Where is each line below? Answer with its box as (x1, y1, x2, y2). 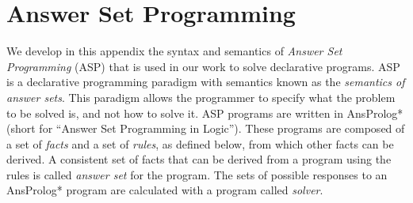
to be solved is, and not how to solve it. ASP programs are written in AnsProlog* (6, 104, 403, 121)
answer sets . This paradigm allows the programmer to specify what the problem (6, 88, 396, 105)
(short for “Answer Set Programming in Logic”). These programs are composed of (6, 120, 405, 137)
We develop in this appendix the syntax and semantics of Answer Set (6, 43, 342, 59)
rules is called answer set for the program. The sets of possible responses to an (6, 166, 388, 182)
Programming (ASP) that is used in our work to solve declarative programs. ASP (6, 58, 400, 74)
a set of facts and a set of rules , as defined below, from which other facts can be (6, 135, 394, 152)
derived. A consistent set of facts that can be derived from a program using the (6, 151, 392, 167)
